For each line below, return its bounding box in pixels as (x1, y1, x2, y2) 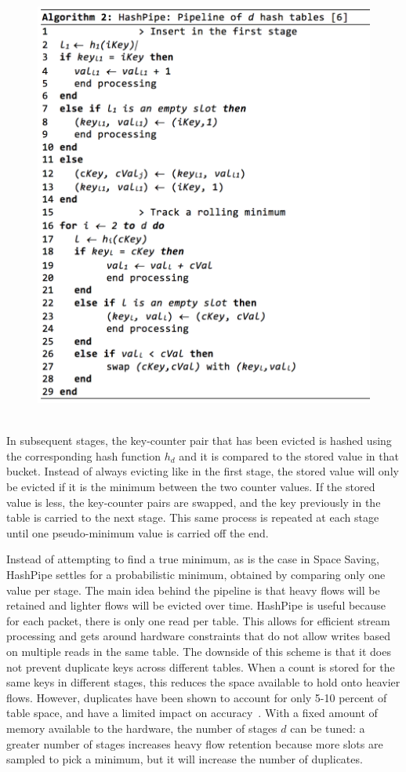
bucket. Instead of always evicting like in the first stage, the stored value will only (6, 463, 399, 479)
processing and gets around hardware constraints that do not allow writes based (6, 628, 390, 644)
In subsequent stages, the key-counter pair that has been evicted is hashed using (6, 432, 392, 449)
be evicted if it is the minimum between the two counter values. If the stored (6, 479, 375, 494)
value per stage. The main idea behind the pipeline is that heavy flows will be (6, 581, 380, 598)
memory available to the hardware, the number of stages (6, 719, 277, 736)
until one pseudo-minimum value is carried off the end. (6, 524, 269, 541)
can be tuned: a (290, 719, 365, 736)
